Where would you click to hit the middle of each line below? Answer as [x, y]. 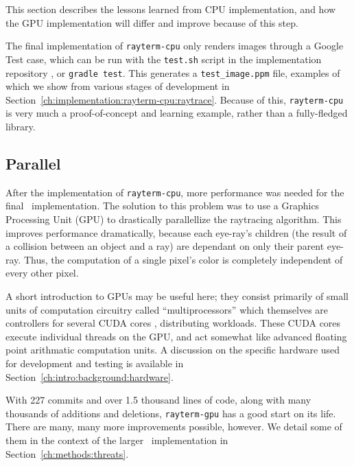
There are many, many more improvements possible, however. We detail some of [174, 427]
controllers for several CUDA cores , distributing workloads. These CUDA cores [173, 323]
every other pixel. [42, 273]
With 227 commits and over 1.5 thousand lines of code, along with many [158, 400]
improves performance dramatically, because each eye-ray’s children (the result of [176, 232]
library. [21, 126]
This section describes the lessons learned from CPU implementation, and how [171, 9]
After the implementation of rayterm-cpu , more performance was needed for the [175, 192]
